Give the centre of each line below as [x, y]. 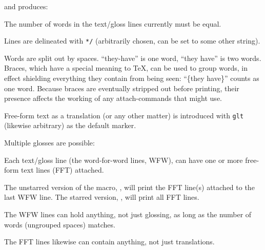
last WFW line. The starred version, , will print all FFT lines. [102, 197]
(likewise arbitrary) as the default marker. [70, 125]
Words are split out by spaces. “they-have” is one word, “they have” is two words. [133, 58]
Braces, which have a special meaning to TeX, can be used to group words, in [126, 68]
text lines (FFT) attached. [63, 170]
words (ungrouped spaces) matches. [60, 224]
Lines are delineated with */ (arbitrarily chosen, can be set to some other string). [132, 41]
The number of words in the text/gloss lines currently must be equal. [113, 23]
